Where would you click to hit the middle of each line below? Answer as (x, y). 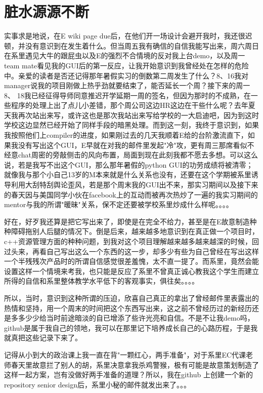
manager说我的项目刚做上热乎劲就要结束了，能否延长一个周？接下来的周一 (127, 85)
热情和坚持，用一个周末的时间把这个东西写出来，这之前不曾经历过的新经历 (128, 308)
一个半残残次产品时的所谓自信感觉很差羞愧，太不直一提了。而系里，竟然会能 (131, 261)
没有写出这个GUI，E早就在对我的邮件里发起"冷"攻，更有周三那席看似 (133, 145)
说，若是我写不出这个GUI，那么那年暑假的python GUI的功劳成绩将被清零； (129, 164)
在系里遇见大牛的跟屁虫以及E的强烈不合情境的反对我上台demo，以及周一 (125, 55)
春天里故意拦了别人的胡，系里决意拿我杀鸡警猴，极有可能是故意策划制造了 (135, 364)
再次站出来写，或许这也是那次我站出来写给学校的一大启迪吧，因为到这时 (138, 115)
